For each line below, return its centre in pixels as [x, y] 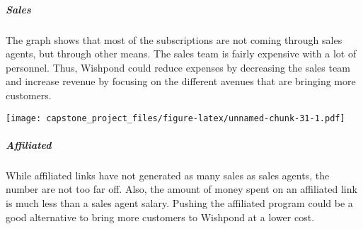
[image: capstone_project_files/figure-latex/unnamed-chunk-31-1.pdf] [175, 118]
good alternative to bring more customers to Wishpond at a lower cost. [160, 217]
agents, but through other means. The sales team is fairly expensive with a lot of [181, 54]
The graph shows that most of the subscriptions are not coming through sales [174, 39]
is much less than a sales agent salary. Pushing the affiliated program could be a [179, 202]
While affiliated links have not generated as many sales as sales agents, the [168, 175]
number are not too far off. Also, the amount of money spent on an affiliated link [181, 189]
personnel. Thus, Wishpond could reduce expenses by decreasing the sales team [178, 67]
